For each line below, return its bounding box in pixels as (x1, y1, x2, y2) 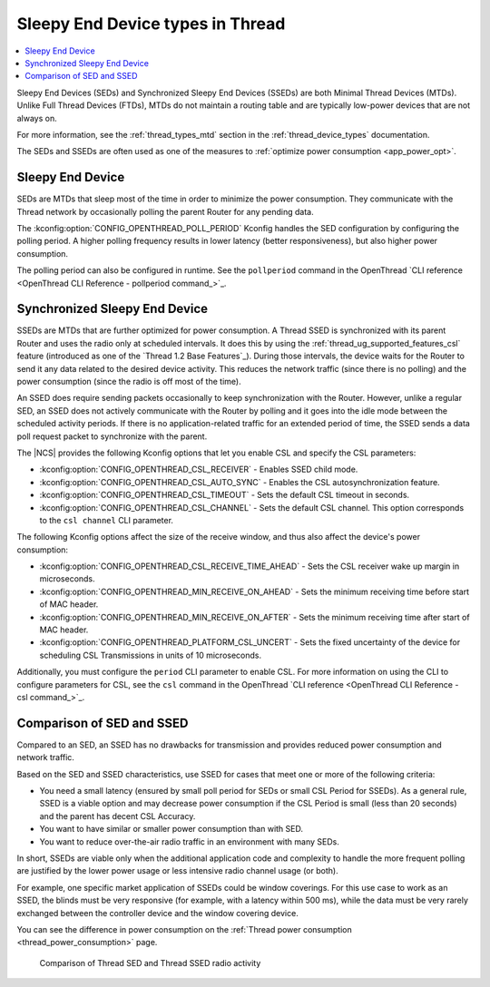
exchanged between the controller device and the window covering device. (16, 907, 299, 918)
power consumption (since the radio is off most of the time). (16, 376, 241, 386)
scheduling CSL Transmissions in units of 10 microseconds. (39, 650, 262, 660)
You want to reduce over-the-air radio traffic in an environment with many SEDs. (39, 836, 339, 847)
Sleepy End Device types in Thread (16, 14, 286, 34)
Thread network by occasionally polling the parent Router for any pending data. (16, 206, 314, 217)
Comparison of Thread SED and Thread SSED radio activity (39, 957, 261, 968)
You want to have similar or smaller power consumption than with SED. (39, 824, 304, 835)
